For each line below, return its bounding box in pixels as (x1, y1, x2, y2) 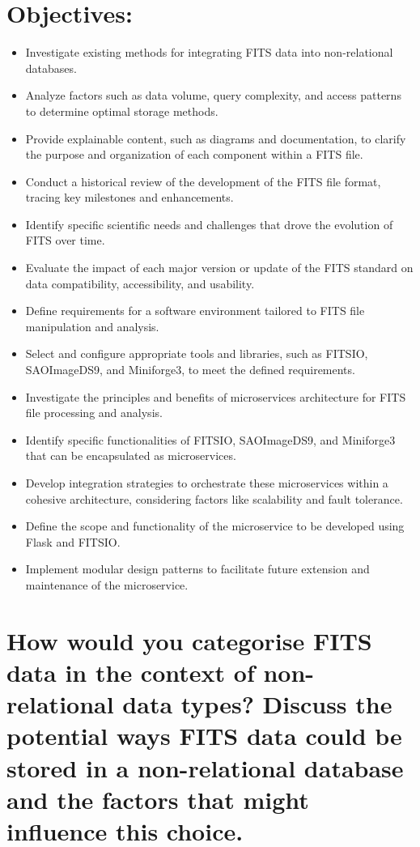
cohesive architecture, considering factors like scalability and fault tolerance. (25, 490, 403, 507)
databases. (25, 59, 77, 76)
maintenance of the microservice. (25, 576, 189, 593)
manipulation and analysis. (25, 317, 159, 334)
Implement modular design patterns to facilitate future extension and (25, 560, 370, 577)
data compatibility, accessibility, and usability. (25, 275, 255, 292)
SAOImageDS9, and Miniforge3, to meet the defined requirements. (25, 361, 355, 378)
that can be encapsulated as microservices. (25, 447, 236, 464)
